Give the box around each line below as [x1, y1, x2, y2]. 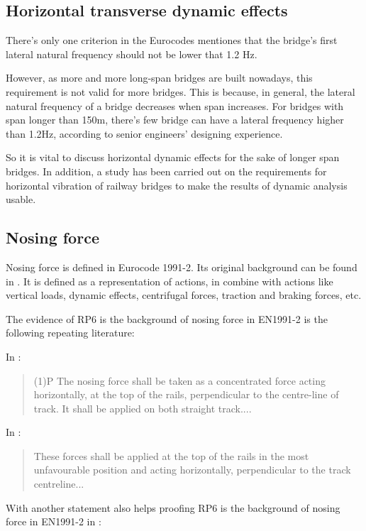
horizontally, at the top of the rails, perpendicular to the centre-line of [33, 387, 339, 402]
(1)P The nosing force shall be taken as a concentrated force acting [33, 373, 326, 388]
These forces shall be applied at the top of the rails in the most [33, 448, 309, 463]
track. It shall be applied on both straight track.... [33, 400, 252, 415]
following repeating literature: [6, 325, 135, 340]
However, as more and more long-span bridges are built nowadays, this [6, 70, 313, 85]
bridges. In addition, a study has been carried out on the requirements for [6, 163, 327, 178]
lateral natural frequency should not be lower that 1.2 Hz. [6, 46, 257, 61]
